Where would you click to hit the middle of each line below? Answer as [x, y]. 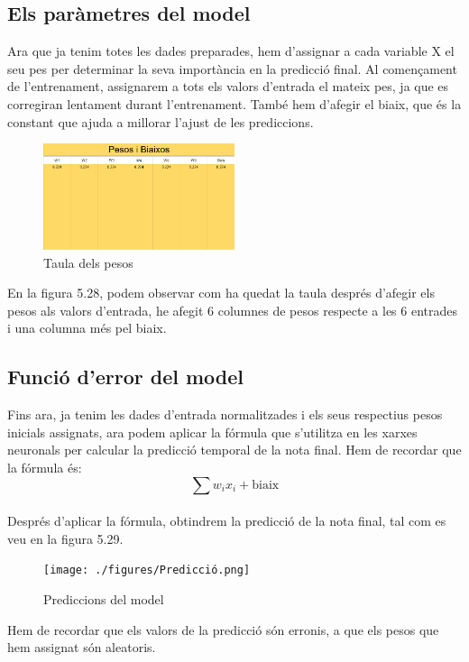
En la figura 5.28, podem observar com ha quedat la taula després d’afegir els [221, 293]
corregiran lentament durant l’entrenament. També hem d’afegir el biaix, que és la [234, 103]
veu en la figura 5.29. [65, 538]
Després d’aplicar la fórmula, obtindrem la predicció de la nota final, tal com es [227, 521]
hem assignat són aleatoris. [82, 647]
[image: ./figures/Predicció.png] [147, 570]
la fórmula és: [45, 467]
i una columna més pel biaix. [87, 328]
